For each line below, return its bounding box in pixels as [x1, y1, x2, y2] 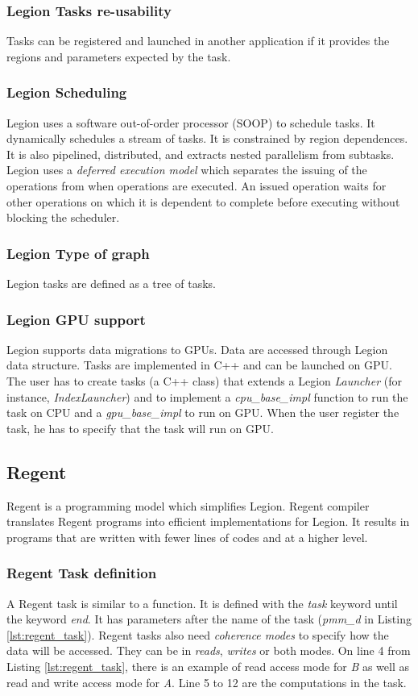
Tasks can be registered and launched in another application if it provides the [6, 32, 390, 49]
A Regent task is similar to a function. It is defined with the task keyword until [6, 594, 398, 611]
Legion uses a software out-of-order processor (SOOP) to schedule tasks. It [6, 114, 375, 131]
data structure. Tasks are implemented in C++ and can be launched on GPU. [6, 356, 392, 373]
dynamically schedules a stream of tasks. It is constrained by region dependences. [6, 130, 408, 147]
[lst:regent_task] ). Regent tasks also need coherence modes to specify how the [6, 626, 389, 643]
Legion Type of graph [6, 243, 150, 263]
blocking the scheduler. [6, 209, 120, 226]
